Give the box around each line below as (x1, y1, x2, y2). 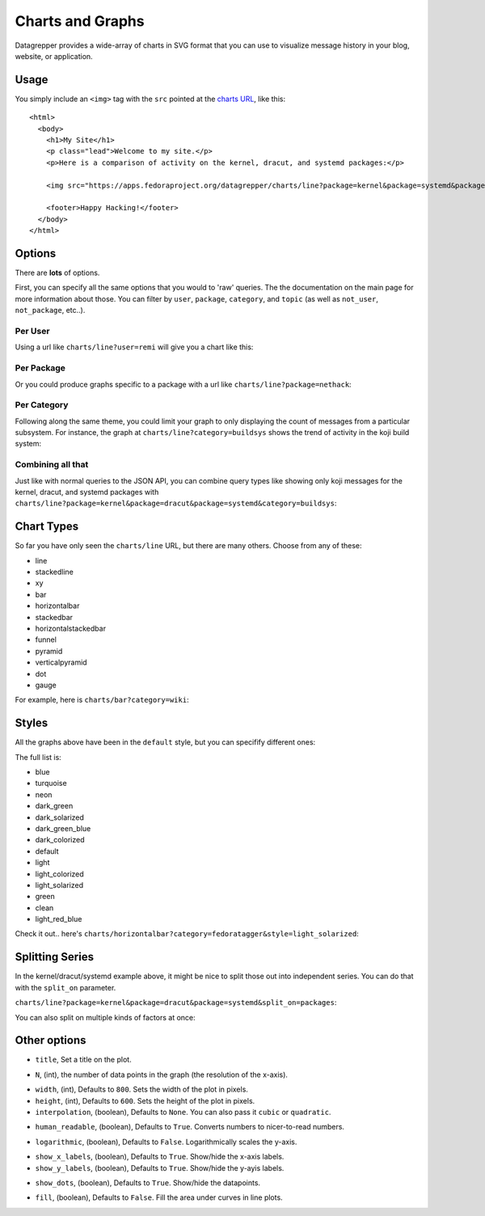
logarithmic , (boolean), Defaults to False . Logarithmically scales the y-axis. (35, 1137, 297, 1146)
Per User (15, 325, 50, 336)
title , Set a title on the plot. (35, 1055, 133, 1065)
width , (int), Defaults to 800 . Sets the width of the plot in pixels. (35, 1084, 248, 1095)
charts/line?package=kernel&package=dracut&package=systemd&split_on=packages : (15, 998, 337, 1007)
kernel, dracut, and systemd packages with (15, 487, 159, 496)
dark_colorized (35, 835, 85, 845)
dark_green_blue (35, 823, 91, 833)
